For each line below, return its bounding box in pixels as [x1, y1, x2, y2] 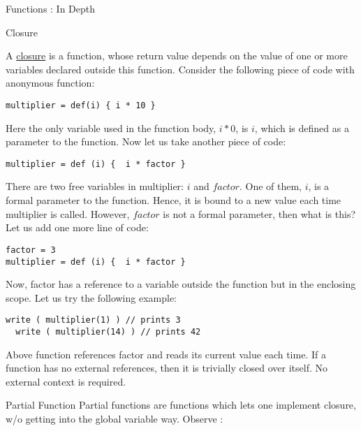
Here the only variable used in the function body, [6, 120, 216, 135]
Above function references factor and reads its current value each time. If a [6, 346, 326, 361]
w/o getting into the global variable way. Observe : [6, 411, 223, 426]
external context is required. [6, 374, 126, 388]
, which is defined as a [254, 120, 349, 135]
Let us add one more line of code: [6, 220, 149, 235]
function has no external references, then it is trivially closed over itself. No [6, 360, 328, 375]
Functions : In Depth [6, 1, 96, 15]
